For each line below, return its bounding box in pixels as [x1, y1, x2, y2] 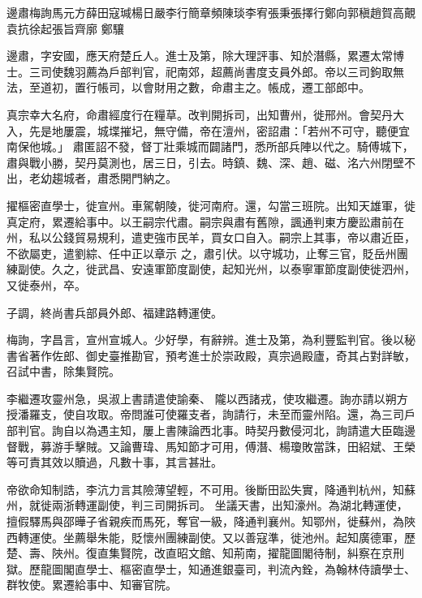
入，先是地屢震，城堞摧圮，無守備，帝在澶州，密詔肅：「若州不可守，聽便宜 [6, 122, 410, 139]
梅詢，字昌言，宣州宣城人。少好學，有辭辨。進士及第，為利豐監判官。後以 [6, 331, 404, 348]
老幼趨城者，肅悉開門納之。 [28, 170, 177, 187]
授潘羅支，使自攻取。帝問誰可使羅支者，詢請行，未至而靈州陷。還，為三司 [6, 406, 404, 423]
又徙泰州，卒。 [6, 276, 86, 293]
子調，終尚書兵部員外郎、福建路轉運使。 [6, 303, 222, 321]
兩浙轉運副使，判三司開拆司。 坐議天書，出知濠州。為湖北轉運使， [51, 497, 408, 514]
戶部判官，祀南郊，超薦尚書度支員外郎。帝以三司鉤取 [108, 62, 393, 80]
